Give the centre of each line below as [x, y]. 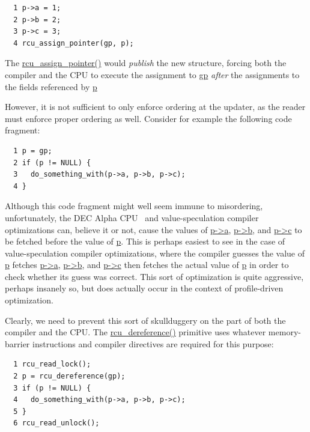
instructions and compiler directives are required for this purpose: [153, 343]
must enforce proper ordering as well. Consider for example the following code [148, 118]
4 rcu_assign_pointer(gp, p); [74, 43]
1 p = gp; [33, 151]
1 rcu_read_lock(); [52, 364]
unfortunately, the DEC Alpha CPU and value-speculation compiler [132, 217]
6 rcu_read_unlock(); [56, 423]
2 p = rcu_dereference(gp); [69, 376]
